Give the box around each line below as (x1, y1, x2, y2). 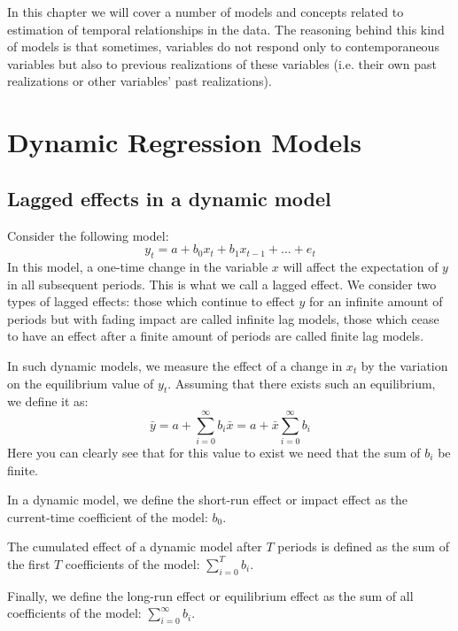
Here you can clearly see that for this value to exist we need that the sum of (7, 443, 421, 462)
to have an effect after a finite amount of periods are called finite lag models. (7, 327, 424, 345)
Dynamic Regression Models (7, 124, 362, 160)
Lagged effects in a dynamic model (7, 184, 331, 212)
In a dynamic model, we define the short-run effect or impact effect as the (7, 490, 408, 509)
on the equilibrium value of (7, 373, 154, 392)
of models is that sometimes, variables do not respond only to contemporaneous (7, 37, 439, 56)
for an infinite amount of (309, 292, 443, 311)
